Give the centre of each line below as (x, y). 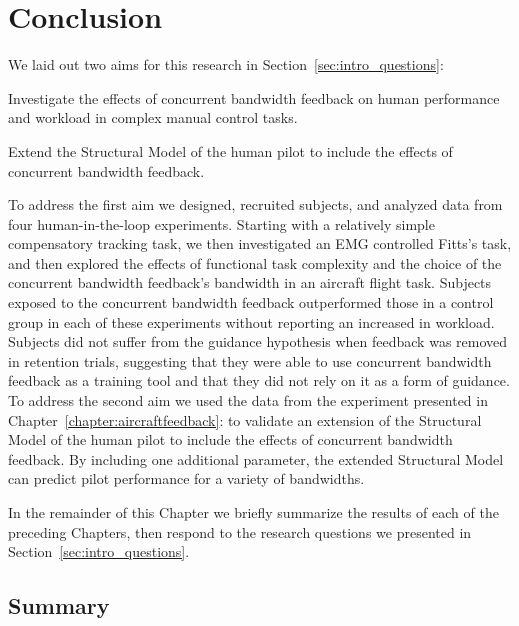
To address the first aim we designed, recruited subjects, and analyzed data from (255, 204)
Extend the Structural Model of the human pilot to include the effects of (230, 150)
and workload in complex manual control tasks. (153, 117)
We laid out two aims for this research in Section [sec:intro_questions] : (226, 64)
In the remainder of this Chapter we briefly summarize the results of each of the (253, 512)
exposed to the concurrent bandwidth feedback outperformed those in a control (251, 302)
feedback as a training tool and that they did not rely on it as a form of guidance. (259, 380)
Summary (59, 605)
